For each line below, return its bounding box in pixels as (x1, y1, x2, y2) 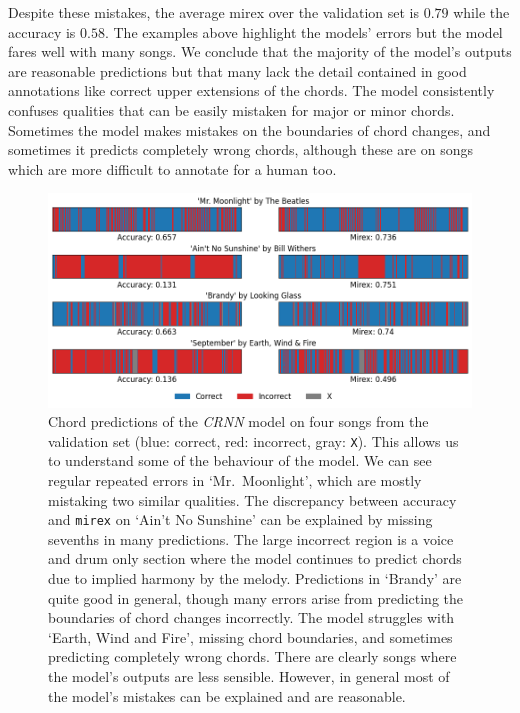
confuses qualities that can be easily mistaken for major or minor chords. (8, 99, 455, 120)
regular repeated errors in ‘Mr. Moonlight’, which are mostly (48, 470, 422, 490)
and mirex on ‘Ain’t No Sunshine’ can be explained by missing (48, 509, 433, 530)
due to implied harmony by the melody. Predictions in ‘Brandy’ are (48, 568, 462, 589)
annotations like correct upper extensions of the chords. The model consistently (8, 80, 495, 101)
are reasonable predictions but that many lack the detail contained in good (8, 60, 467, 81)
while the (453, 2, 510, 22)
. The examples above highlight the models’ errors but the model (104, 21, 503, 42)
